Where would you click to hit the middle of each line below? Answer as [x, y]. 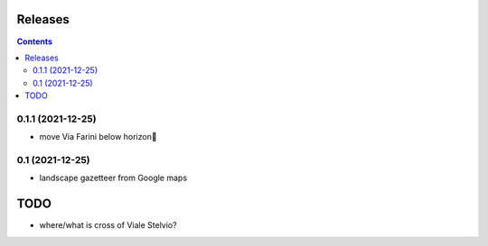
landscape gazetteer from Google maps [113, 178]
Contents [35, 41]
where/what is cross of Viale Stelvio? [108, 225]
